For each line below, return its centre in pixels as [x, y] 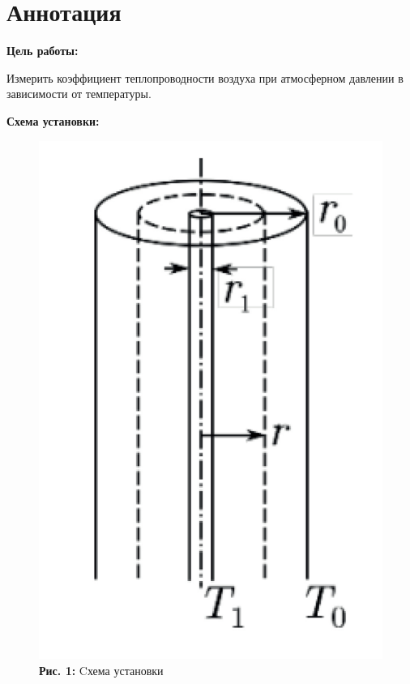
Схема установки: [53, 120]
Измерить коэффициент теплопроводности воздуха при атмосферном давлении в [205, 77]
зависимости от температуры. [79, 94]
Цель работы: [43, 51]
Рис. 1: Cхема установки [101, 670]
